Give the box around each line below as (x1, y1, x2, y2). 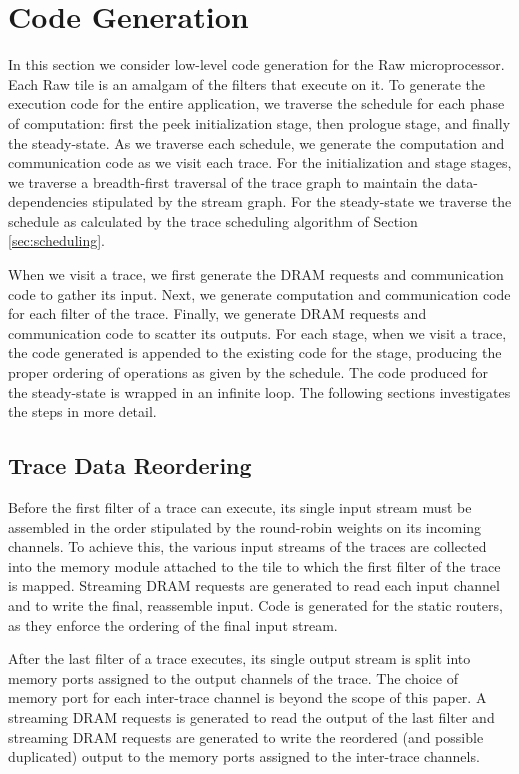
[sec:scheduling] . (8, 230, 106, 251)
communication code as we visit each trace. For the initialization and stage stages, (8, 152, 512, 173)
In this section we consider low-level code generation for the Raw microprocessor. (8, 54, 505, 75)
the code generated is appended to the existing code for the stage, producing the (8, 342, 502, 363)
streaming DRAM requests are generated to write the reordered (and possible (8, 726, 484, 747)
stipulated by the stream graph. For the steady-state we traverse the (92, 191, 512, 212)
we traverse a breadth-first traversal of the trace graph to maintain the (8, 171, 442, 192)
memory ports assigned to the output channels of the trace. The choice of (8, 667, 458, 688)
